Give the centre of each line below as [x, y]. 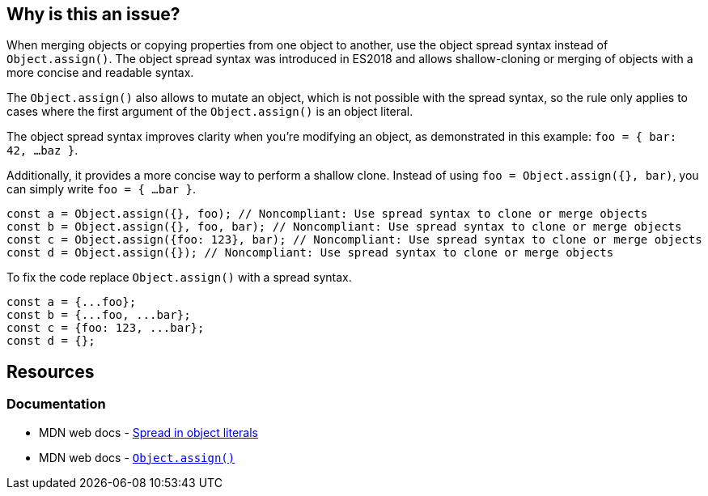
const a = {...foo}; [72, 302]
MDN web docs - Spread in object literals [148, 432]
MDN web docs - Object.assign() [137, 457]
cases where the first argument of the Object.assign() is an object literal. [210, 112]
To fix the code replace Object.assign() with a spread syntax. [179, 278]
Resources [51, 371]
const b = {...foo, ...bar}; [99, 315]
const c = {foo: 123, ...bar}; [106, 328]
